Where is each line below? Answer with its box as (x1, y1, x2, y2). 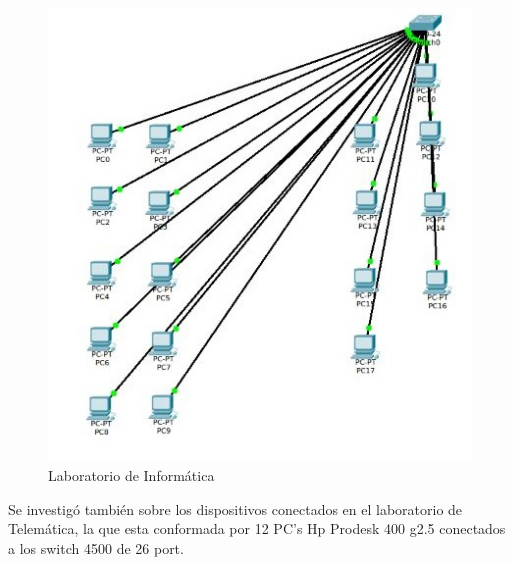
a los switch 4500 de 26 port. (8, 537, 184, 558)
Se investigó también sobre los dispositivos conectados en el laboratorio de (8, 498, 463, 519)
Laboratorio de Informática (48, 465, 215, 486)
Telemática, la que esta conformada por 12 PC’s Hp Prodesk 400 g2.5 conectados (8, 518, 506, 539)
